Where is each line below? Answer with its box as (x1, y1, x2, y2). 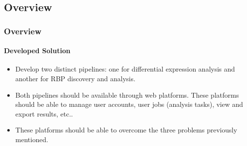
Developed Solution (4, 45, 70, 56)
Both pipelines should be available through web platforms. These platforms (15, 89, 239, 100)
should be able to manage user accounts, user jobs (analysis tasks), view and (15, 99, 243, 109)
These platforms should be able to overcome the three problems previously (15, 125, 237, 135)
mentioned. (15, 134, 49, 144)
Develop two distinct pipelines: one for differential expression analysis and (15, 64, 235, 74)
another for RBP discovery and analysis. (15, 73, 135, 84)
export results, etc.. (15, 108, 73, 118)
